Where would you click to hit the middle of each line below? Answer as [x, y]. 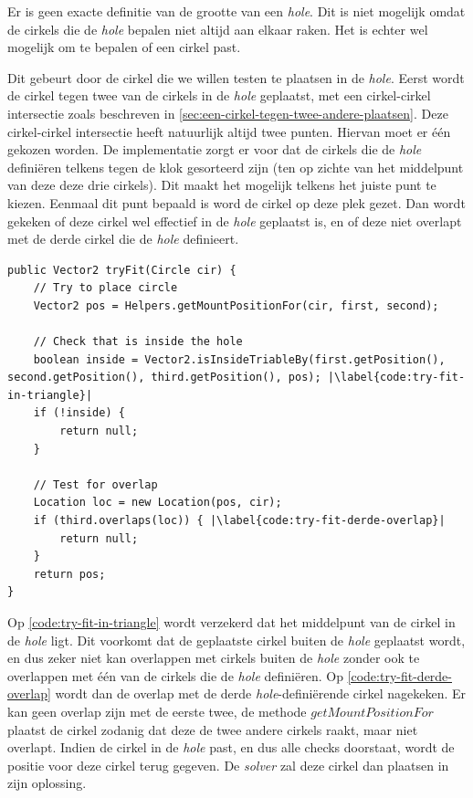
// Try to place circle [105, 288]
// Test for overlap [95, 484]
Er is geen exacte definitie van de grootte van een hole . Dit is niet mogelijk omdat [236, 11]
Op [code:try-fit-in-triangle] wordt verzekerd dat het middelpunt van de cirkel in [231, 622]
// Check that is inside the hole [138, 342]
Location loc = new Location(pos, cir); [158, 503]
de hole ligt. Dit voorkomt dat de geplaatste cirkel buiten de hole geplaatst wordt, [236, 640]
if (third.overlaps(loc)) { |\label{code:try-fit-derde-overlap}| [239, 521]
